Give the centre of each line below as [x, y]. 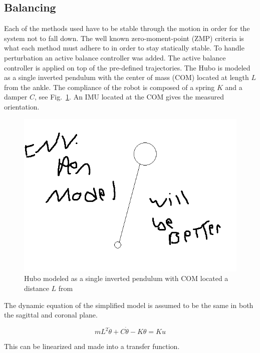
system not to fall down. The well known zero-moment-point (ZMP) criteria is [124, 38]
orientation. [22, 106]
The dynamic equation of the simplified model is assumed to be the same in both [129, 305]
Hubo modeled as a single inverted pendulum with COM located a [126, 278]
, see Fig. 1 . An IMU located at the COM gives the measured [129, 97]
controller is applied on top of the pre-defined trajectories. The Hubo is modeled [127, 67]
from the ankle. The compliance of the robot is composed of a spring [109, 87]
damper [16, 97]
